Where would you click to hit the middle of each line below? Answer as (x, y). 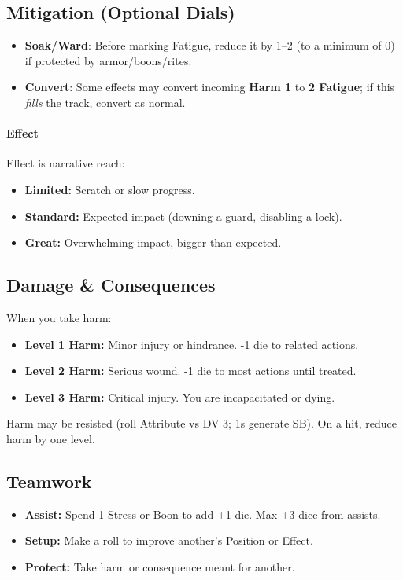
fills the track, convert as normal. (105, 102)
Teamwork (49, 481)
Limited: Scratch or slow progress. (110, 189)
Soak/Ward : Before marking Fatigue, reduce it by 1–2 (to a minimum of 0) (210, 45)
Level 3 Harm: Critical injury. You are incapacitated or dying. (180, 396)
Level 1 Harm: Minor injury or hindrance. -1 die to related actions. (192, 344)
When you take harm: (59, 317)
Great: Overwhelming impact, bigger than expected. (153, 242)
